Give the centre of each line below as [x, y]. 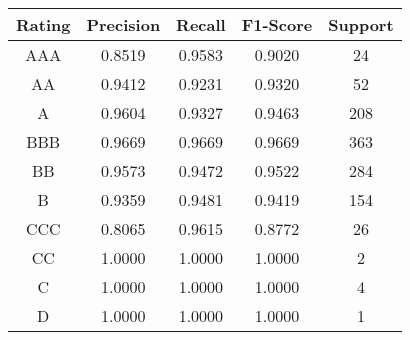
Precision [123, 24]
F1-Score [277, 24]
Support [361, 24]
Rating [43, 24]
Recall [201, 24]
